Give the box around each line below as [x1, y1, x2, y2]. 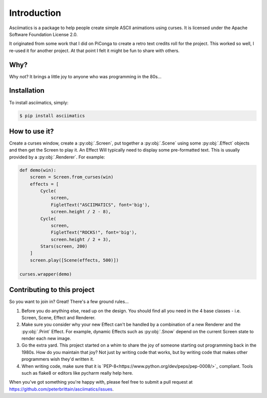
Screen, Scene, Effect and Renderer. [21, 314, 96, 320]
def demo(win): [19, 167, 56, 173]
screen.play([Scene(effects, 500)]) [30, 257, 119, 263]
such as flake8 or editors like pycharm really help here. [21, 370, 133, 376]
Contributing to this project [9, 286, 95, 294]
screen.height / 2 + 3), [50, 237, 111, 242]
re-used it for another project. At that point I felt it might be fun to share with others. [9, 48, 180, 53]
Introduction [9, 7, 61, 18]
